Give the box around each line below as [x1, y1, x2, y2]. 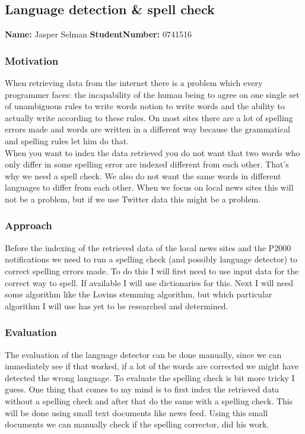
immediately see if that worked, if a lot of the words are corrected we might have [5, 360, 299, 372]
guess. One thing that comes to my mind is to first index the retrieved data [5, 383, 279, 395]
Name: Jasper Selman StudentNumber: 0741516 [5, 28, 192, 40]
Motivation [5, 53, 59, 68]
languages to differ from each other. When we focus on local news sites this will [5, 181, 294, 194]
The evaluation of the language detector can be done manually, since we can [5, 348, 282, 360]
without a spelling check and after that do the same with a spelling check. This [5, 394, 293, 407]
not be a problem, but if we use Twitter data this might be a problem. [5, 192, 261, 205]
